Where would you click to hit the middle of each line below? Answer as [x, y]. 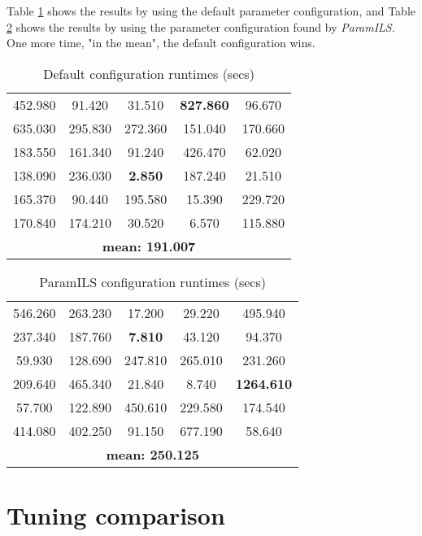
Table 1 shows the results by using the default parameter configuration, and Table [211, 11]
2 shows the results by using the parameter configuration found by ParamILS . [201, 26]
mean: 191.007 [149, 246]
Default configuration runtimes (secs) [149, 73]
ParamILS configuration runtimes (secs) [152, 281]
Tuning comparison [116, 514]
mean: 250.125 [152, 454]
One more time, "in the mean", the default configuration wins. [161, 43]
